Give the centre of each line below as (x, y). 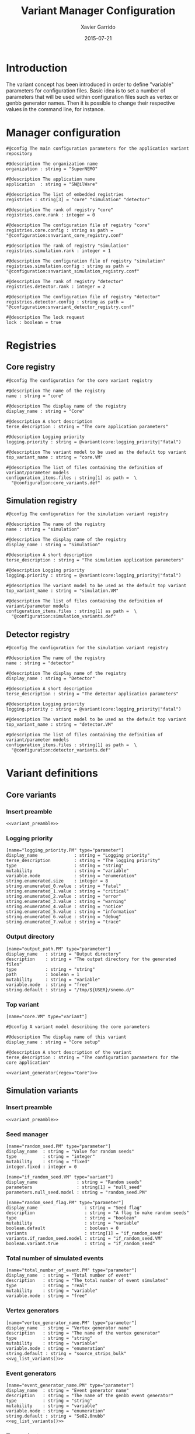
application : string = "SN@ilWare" (52, 184)
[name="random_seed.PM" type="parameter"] (58, 1146)
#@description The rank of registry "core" (60, 210)
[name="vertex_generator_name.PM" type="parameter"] (72, 1323)
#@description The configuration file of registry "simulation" (86, 261)
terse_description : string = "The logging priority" (83, 861)
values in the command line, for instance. (55, 109)
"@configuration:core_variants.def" (56, 483)
